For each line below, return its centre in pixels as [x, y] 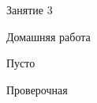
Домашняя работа [48, 36]
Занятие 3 [30, 10]
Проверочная [37, 89]
